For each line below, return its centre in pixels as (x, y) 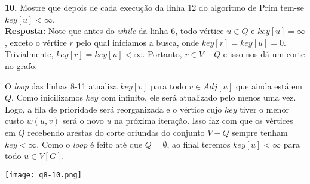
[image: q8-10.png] (43, 175)
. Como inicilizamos (47, 97)
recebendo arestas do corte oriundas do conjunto (116, 132)
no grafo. (21, 65)
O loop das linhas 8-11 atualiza (61, 85)
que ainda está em (269, 85)
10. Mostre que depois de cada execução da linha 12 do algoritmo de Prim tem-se (154, 7)
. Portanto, (162, 54)
